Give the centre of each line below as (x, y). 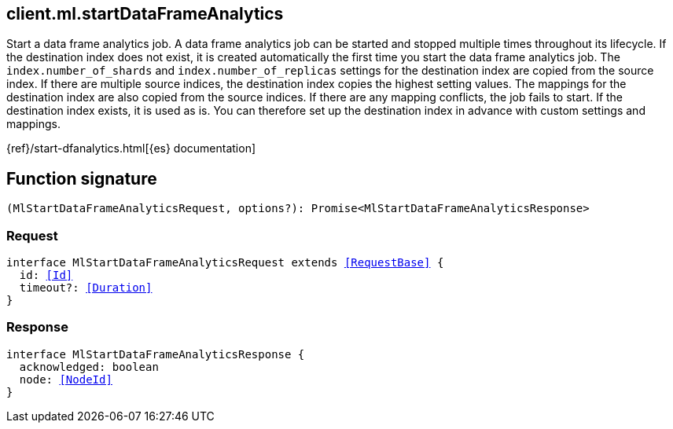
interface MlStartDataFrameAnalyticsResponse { (156, 354)
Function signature (82, 178)
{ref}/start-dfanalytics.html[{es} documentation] (131, 148)
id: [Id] (46, 275)
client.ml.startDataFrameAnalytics (145, 14)
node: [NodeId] (66, 379)
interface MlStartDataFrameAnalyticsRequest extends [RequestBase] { (225, 263)
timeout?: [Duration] (86, 288)
